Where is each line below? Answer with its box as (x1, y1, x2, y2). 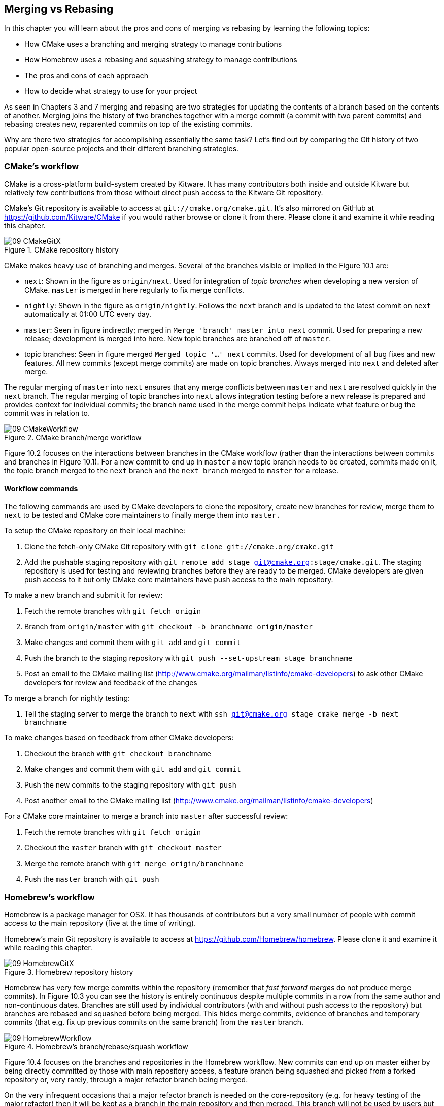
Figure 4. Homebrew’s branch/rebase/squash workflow (4, 1042, 188, 1051)
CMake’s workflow (4, 161, 79, 171)
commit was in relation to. (4, 409, 90, 418)
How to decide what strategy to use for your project (24, 87, 197, 96)
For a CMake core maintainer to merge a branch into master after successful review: (4, 812, 288, 821)
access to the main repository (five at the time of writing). (4, 919, 196, 928)
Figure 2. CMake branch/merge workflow (4, 433, 142, 442)
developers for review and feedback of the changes (24, 678, 197, 687)
